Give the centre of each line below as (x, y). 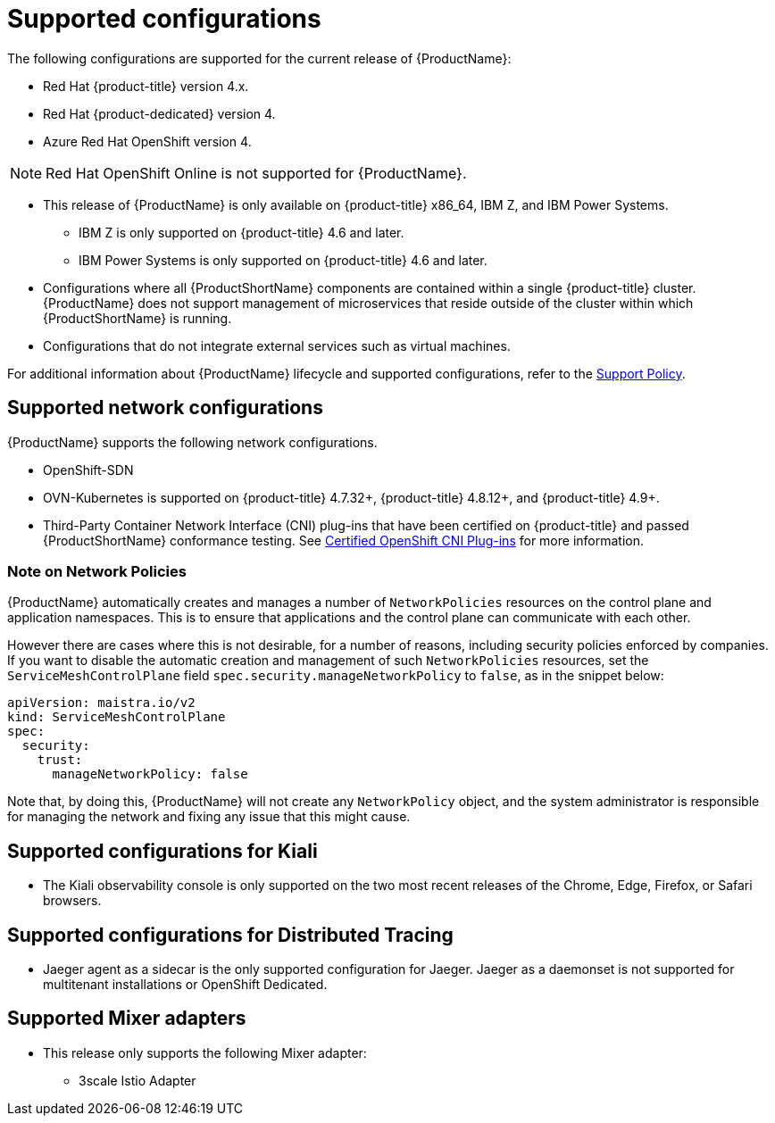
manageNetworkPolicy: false (150, 774)
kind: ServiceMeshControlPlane (117, 717)
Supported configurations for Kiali (162, 851)
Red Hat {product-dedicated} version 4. (159, 113)
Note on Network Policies (97, 571)
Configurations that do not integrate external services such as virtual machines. (277, 345)
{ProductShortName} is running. (137, 318)
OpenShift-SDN (88, 470)
